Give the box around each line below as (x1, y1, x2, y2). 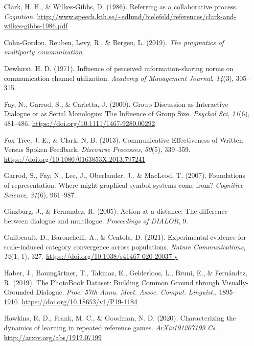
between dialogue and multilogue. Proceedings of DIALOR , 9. (4, 215, 188, 225)
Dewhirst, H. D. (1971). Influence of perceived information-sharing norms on (4, 63, 233, 73)
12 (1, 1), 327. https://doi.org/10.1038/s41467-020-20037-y (4, 251, 178, 261)
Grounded (4, 287, 34, 297)
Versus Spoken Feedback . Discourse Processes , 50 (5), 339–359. (4, 144, 191, 154)
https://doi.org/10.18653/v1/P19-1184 (22, 296, 138, 306)
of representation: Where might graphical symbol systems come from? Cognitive (4, 179, 244, 190)
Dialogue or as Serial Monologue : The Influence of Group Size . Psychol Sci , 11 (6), (4, 108, 250, 119)
